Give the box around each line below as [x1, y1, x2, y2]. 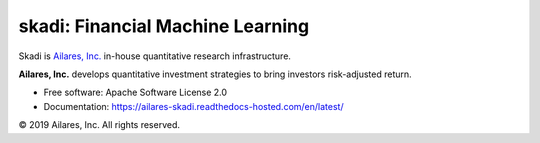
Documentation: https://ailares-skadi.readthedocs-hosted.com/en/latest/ [43, 100, 344, 112]
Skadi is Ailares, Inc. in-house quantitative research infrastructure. [18, 50, 292, 62]
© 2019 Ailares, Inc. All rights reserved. [18, 119, 180, 131]
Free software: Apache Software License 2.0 [43, 86, 228, 99]
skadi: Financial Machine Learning [18, 15, 310, 37]
